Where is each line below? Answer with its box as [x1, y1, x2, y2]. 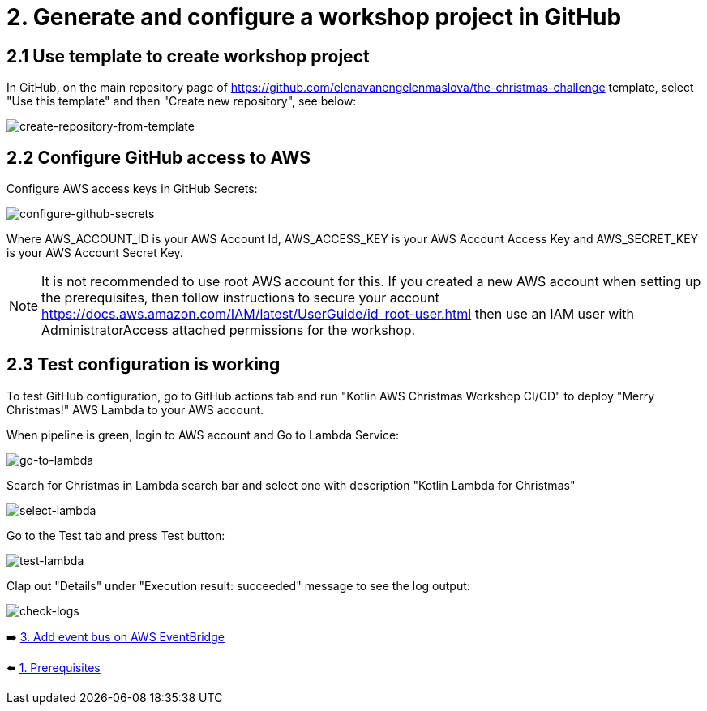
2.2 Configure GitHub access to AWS [6, 147, 311, 168]
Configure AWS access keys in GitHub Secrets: [6, 182, 258, 196]
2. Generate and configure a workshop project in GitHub [6, 3, 622, 31]
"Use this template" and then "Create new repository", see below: [6, 94, 357, 109]
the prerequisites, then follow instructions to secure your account [41, 289, 439, 306]
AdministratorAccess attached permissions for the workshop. [41, 322, 416, 339]
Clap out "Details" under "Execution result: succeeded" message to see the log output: [6, 578, 470, 593]
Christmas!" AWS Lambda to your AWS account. [6, 402, 264, 417]
